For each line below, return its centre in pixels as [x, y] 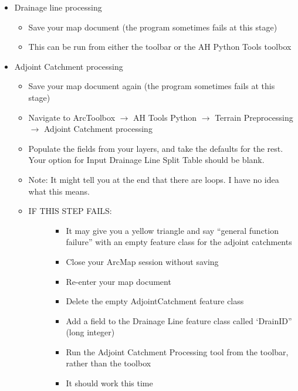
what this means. [59, 191]
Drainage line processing [58, 7]
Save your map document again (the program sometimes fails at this [152, 86]
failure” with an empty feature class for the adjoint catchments [179, 242]
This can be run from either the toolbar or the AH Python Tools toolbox [160, 47]
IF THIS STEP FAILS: [70, 211]
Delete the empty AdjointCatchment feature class [155, 301]
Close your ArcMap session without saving [142, 261]
